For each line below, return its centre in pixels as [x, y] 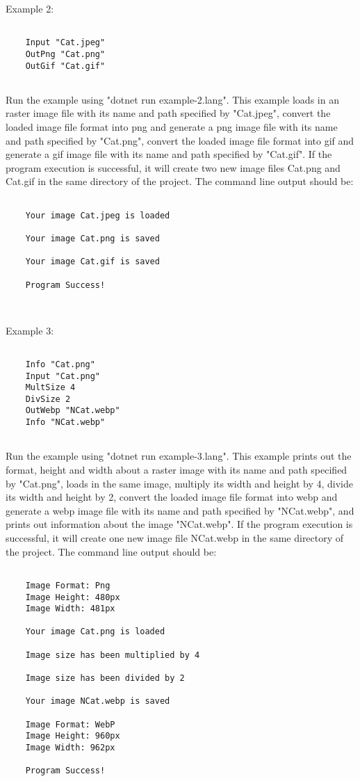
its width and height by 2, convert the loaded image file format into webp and [172, 497]
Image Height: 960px [73, 736]
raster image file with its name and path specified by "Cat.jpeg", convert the [168, 113]
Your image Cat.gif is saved [92, 262]
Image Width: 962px [70, 748]
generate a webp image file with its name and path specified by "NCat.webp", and [180, 510]
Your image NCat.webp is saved [98, 701]
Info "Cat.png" [60, 364]
